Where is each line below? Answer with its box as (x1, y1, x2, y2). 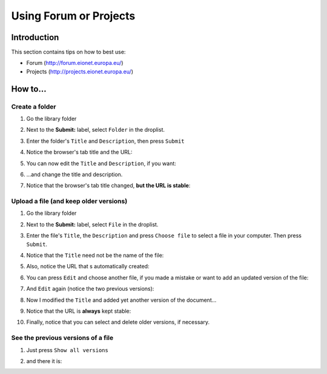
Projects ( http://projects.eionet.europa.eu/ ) (26, 67, 133, 75)
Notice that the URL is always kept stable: (26, 307, 131, 314)
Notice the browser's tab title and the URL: (26, 149, 133, 156)
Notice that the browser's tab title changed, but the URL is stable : (26, 182, 191, 189)
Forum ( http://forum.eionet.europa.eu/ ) (26, 59, 124, 67)
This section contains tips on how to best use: (11, 49, 126, 56)
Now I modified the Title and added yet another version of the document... (26, 296, 217, 304)
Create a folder (11, 102, 56, 110)
